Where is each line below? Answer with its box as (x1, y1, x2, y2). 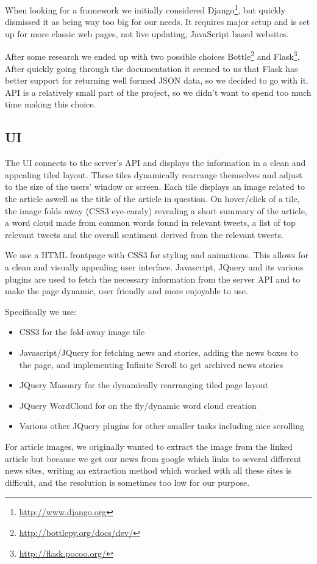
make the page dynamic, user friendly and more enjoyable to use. (5, 284, 248, 297)
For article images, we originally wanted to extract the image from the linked (5, 439, 293, 452)
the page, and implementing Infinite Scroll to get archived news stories (19, 358, 283, 371)
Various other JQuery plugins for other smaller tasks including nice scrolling (19, 419, 305, 432)
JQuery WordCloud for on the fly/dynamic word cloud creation (19, 399, 257, 411)
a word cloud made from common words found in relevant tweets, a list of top (5, 216, 296, 229)
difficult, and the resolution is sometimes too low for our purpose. (5, 475, 250, 488)
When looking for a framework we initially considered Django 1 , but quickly (5, 2, 286, 16)
